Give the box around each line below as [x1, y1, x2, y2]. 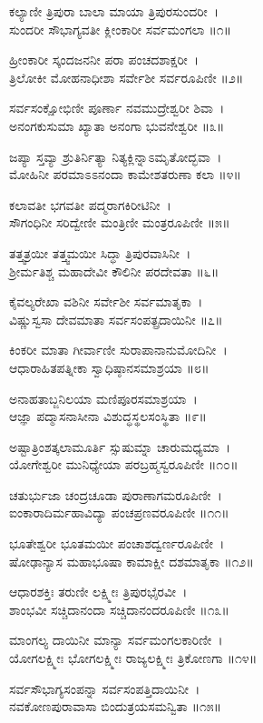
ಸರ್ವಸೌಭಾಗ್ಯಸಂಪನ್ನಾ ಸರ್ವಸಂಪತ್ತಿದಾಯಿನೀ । [9, 678, 200, 698]
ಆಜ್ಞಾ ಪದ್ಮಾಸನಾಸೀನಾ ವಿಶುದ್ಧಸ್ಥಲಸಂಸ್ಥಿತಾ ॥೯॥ [9, 407, 207, 426]
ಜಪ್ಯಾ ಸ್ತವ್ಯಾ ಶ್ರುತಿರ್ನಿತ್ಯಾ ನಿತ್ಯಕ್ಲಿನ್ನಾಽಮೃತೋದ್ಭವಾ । [9, 146, 222, 166]
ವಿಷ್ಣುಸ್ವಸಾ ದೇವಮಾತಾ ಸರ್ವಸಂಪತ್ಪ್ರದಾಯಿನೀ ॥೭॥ [9, 309, 223, 328]
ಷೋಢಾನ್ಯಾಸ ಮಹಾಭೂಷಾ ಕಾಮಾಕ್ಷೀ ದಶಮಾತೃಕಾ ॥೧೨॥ [9, 551, 254, 570]
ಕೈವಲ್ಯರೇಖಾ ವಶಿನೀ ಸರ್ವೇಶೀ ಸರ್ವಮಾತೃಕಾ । [9, 292, 203, 311]
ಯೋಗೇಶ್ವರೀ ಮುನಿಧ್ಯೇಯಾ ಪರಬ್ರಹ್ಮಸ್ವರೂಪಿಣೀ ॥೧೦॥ [9, 455, 239, 474]
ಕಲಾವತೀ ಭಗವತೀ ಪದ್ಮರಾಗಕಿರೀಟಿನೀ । [9, 195, 171, 214]
